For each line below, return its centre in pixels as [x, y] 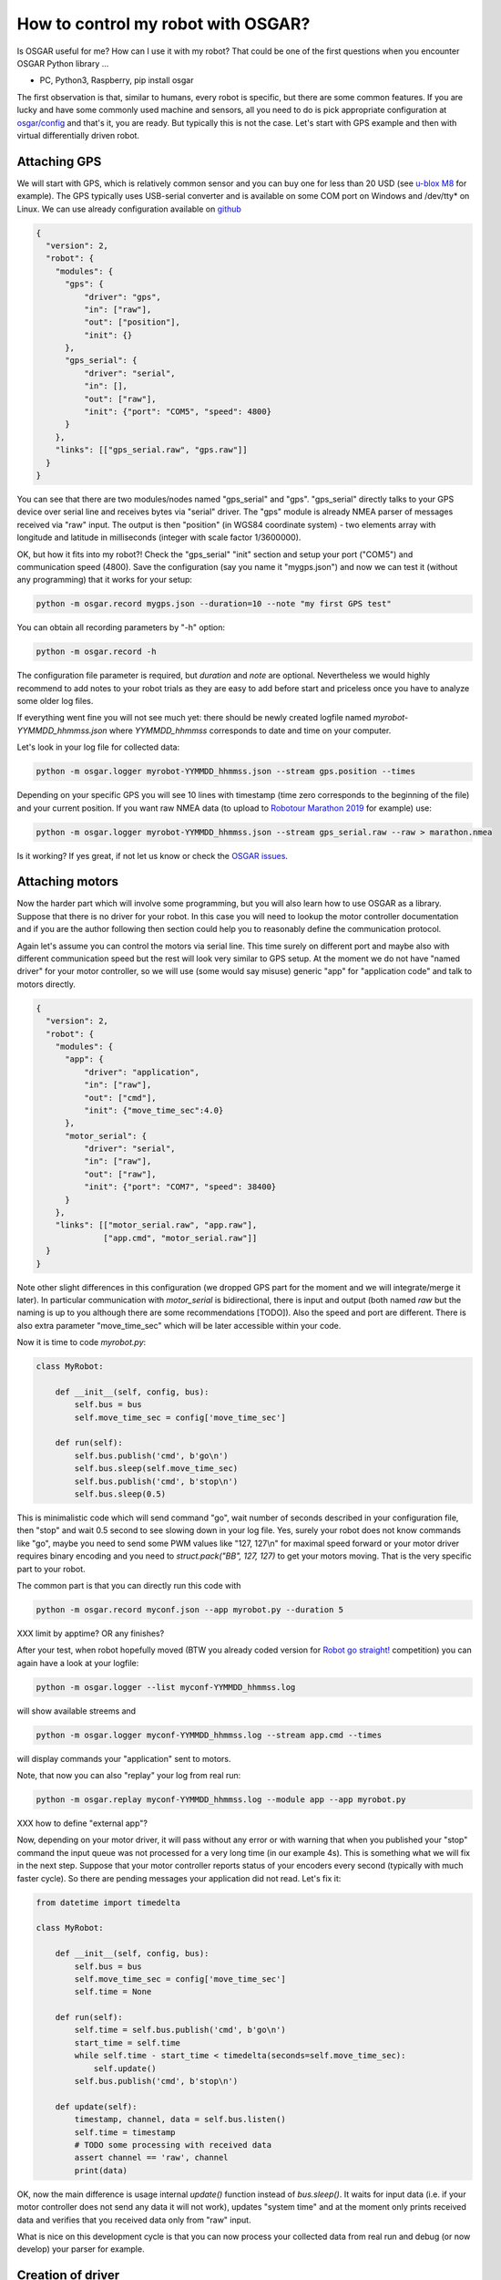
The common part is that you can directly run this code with [129, 1585]
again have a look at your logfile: [78, 1663]
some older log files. [55, 701]
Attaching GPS [59, 161]
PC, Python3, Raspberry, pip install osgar [117, 80]
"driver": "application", [142, 1072]
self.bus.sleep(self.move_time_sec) [156, 1469]
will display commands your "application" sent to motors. [124, 1758]
